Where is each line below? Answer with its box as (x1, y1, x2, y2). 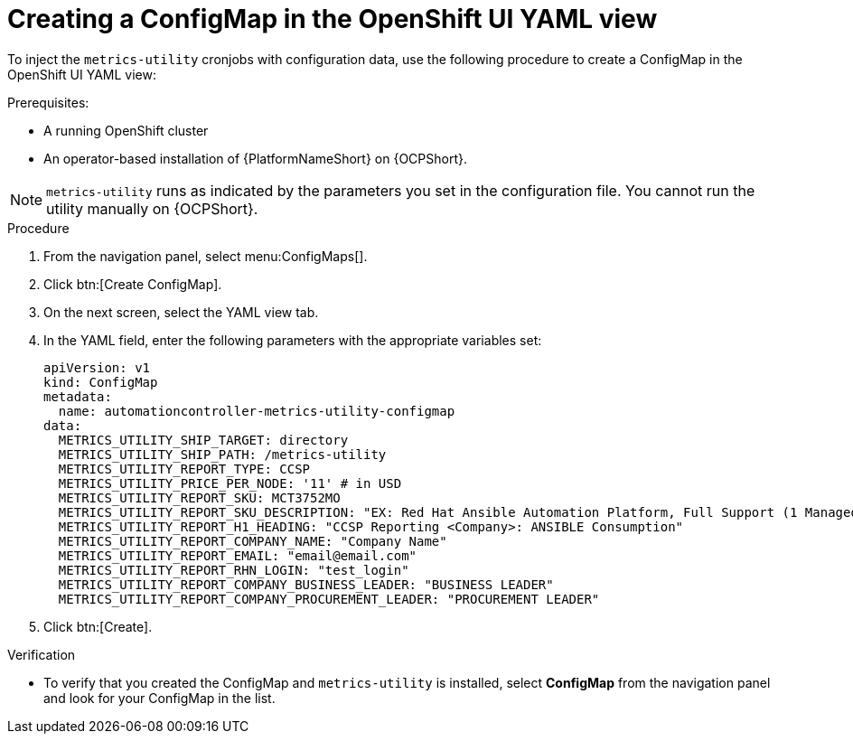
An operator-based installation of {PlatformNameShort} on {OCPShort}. (43, 150, 467, 166)
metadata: (43, 389, 112, 404)
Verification (7, 646, 76, 662)
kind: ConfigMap (43, 374, 158, 389)
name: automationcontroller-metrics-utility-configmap (58, 403, 455, 418)
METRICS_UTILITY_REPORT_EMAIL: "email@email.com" (58, 548, 417, 563)
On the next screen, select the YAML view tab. (43, 304, 319, 320)
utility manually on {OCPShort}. (46, 199, 258, 218)
